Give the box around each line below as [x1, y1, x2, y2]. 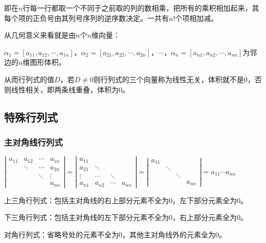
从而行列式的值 [4, 74, 54, 84]
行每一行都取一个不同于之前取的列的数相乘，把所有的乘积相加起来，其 [23, 3, 259, 13]
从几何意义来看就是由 [4, 30, 76, 40]
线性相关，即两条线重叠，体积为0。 [11, 84, 129, 94]
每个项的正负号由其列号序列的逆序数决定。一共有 [4, 12, 169, 23]
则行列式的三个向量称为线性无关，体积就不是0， [93, 74, 255, 84]
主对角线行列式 [4, 135, 63, 148]
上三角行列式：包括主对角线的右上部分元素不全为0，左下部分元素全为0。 [4, 195, 248, 205]
